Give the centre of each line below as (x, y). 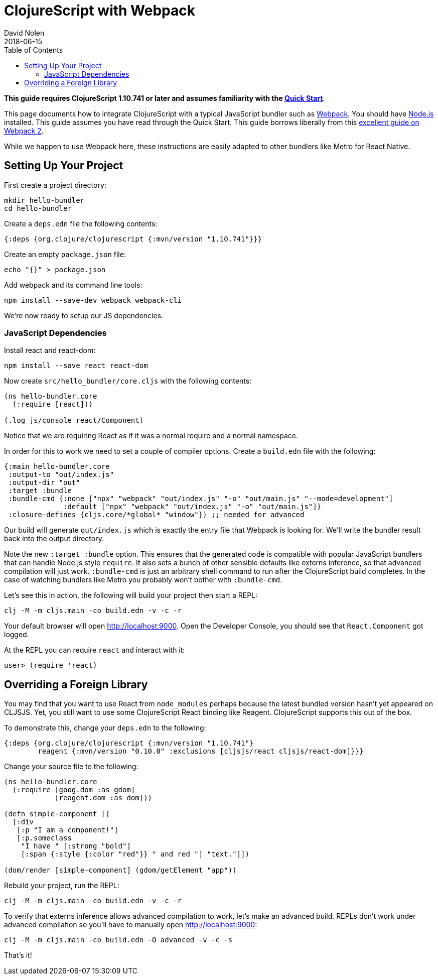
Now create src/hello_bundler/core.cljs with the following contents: (128, 381)
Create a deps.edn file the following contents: (81, 223)
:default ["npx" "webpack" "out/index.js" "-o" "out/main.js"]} (192, 507)
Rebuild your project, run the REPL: (62, 886)
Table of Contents (34, 50)
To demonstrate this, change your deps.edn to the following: (105, 728)
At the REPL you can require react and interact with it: (95, 650)
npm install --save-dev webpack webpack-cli (93, 300)
